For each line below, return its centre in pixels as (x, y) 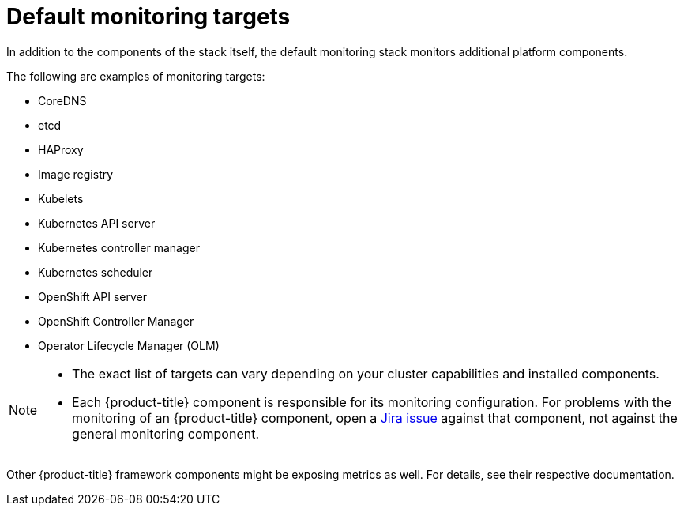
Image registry (76, 174)
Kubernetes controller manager (119, 247)
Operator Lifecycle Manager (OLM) (129, 345)
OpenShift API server (92, 296)
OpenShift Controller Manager (116, 321)
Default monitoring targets (148, 17)
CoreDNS (62, 100)
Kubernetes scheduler (96, 272)
